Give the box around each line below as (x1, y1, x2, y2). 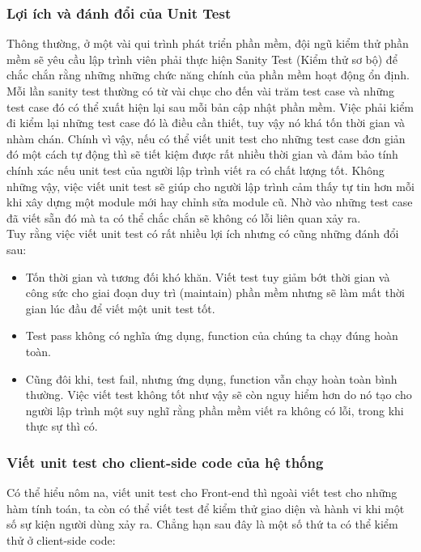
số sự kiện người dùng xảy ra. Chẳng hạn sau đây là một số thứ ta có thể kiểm (6, 516, 398, 533)
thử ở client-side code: (6, 531, 116, 548)
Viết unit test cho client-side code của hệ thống (6, 452, 324, 472)
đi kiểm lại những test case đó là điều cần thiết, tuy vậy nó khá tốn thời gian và (6, 114, 406, 131)
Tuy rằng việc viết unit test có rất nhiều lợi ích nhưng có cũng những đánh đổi (6, 225, 399, 242)
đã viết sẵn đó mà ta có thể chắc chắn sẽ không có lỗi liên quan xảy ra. (6, 209, 361, 226)
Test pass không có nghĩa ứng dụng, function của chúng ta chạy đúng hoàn (25, 327, 398, 344)
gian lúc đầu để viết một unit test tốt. (25, 299, 215, 316)
